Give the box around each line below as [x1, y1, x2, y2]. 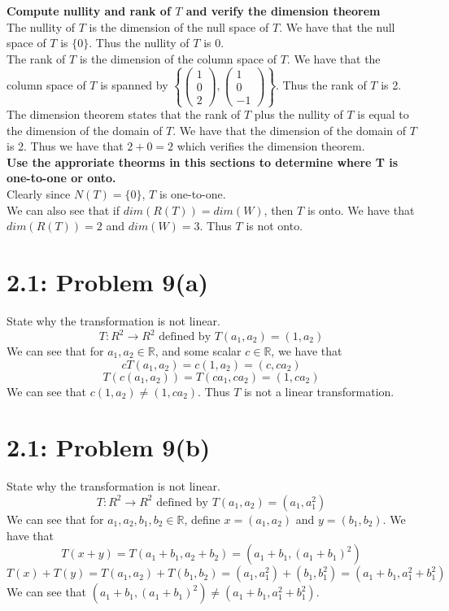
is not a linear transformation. [243, 382, 395, 399]
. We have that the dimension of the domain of [172, 121, 406, 138]
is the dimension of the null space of [89, 18, 269, 35]
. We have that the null [279, 18, 395, 35]
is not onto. [246, 217, 303, 234]
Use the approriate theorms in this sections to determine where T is [7, 153, 399, 170]
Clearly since [7, 185, 71, 202]
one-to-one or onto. [7, 169, 116, 186]
